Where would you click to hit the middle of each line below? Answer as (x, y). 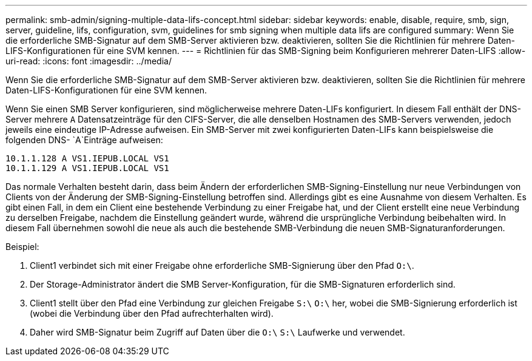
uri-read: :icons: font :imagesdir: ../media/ (89, 61)
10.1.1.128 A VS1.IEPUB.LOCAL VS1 (87, 158)
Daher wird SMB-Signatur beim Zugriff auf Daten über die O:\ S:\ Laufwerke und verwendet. (217, 332)
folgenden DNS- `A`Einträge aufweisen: (84, 140)
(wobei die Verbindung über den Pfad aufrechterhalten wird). (152, 313)
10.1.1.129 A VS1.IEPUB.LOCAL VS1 (87, 168)
